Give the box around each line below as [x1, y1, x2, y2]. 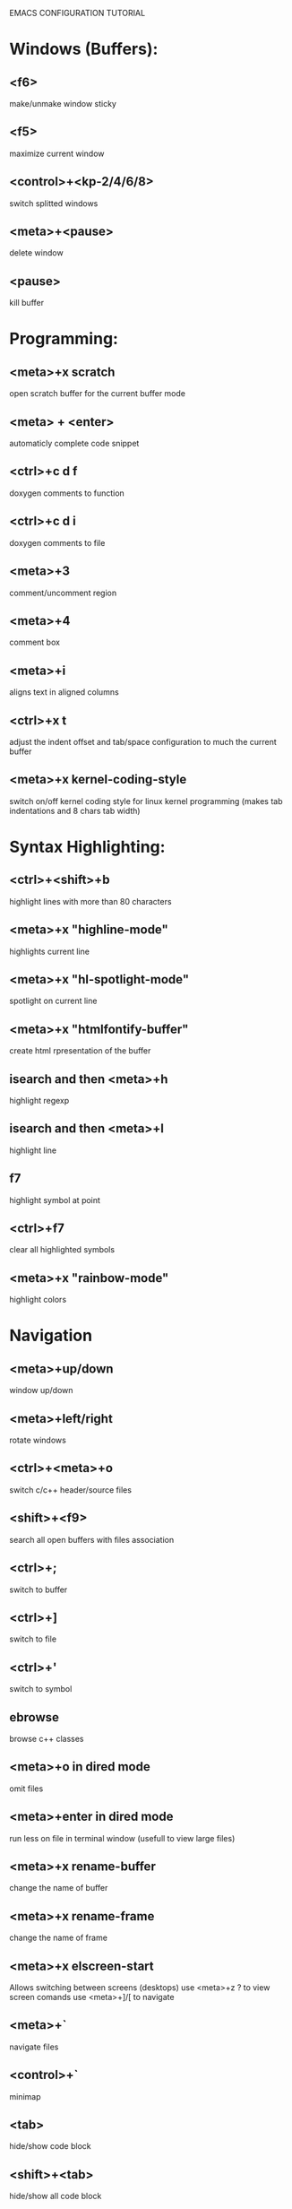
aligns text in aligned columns [9, 687, 119, 697]
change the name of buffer [9, 1883, 108, 1893]
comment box [9, 637, 61, 648]
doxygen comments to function [9, 488, 125, 498]
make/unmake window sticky [9, 99, 116, 108]
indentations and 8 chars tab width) [9, 805, 141, 816]
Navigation [9, 1326, 92, 1346]
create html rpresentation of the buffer [9, 1045, 151, 1056]
